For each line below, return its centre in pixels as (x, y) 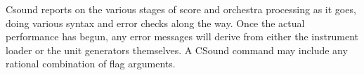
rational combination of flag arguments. (91, 64)
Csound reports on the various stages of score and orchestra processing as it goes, (181, 9)
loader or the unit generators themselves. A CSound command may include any (177, 50)
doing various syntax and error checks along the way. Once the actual (155, 23)
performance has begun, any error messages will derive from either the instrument (182, 36)
